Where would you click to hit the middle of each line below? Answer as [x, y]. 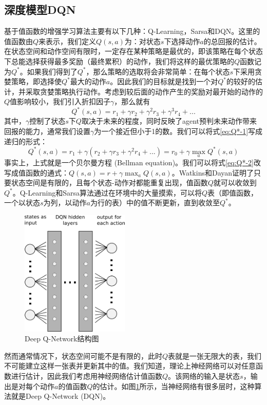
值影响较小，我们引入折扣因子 [60, 101]
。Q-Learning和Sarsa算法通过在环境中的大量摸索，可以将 [107, 192]
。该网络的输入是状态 [204, 376]
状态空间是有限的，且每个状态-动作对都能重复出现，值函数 [109, 182]
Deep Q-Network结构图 [62, 339]
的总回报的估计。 [232, 41]
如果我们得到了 [52, 71]
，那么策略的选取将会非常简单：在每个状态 [158, 71]
